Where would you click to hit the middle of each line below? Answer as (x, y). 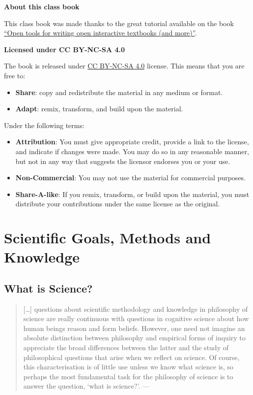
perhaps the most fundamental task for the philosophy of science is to (128, 376)
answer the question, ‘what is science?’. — (86, 386)
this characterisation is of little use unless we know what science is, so (128, 367)
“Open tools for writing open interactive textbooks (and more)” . (100, 33)
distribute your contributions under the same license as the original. (118, 204)
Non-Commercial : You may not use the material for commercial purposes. (131, 178)
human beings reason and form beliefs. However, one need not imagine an (134, 328)
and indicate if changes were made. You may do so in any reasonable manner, (132, 151)
